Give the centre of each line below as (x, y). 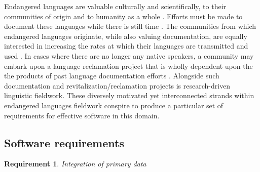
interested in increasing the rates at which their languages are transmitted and (126, 46)
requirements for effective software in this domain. (82, 115)
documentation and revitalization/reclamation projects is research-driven (117, 85)
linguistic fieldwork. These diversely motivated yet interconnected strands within (129, 95)
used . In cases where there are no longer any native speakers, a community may (129, 55)
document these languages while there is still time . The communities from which (130, 26)
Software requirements (64, 142)
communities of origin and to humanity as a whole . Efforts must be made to (123, 16)
